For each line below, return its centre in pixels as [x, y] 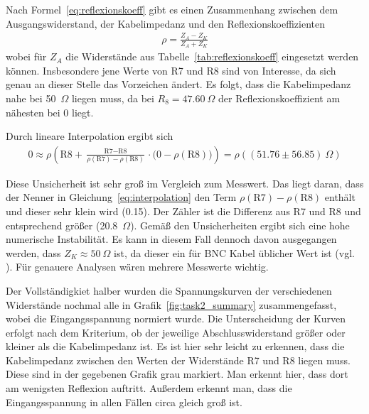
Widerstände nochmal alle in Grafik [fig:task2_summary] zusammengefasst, [171, 304]
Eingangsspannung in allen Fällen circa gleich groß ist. [124, 402]
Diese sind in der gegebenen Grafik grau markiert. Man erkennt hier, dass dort [177, 374]
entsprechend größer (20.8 [62, 225]
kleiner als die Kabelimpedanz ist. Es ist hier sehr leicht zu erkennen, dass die [175, 346]
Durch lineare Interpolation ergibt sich [90, 136]
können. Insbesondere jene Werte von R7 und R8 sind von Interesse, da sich [171, 70]
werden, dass [33, 252]
